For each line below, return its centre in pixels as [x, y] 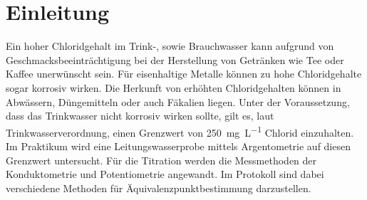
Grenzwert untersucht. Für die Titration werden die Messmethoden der [161, 160]
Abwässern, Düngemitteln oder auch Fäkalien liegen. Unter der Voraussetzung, [178, 101]
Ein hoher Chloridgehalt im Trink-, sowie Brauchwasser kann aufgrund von [170, 46]
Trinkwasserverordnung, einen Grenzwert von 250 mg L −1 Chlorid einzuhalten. [180, 131]
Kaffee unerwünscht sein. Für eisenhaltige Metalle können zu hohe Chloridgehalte [184, 74]
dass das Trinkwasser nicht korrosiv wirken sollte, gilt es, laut [140, 116]
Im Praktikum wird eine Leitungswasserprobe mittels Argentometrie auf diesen [178, 146]
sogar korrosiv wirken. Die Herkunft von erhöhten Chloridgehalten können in [174, 87]
